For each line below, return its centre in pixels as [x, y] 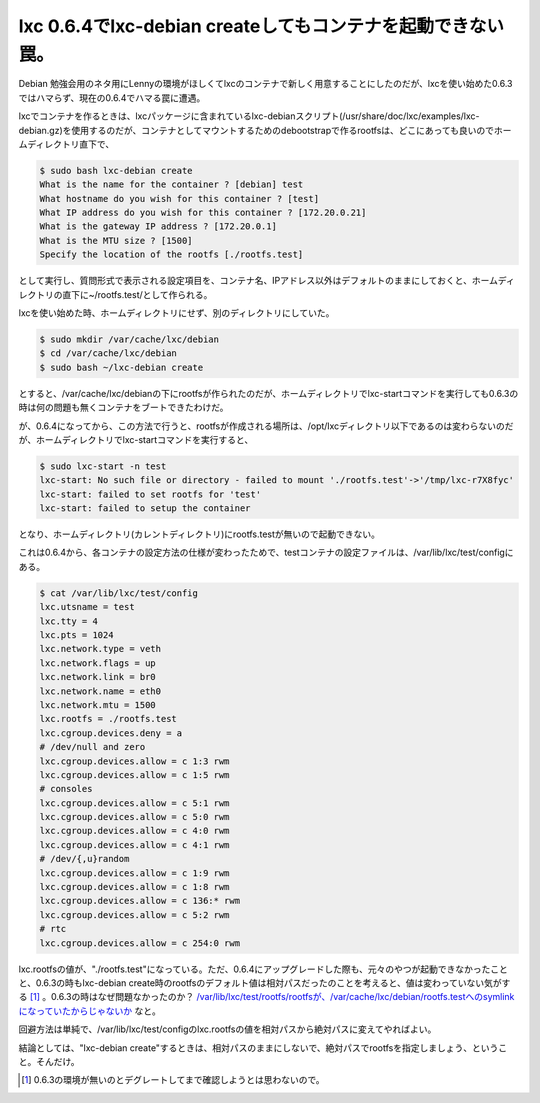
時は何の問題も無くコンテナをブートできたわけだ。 [123, 407]
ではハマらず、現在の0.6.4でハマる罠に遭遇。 [112, 97]
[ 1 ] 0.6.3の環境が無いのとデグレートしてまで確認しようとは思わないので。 [173, 1080]
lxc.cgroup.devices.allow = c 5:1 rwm [134, 803]
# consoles [66, 789]
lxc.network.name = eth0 [100, 691]
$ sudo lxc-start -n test [103, 466]
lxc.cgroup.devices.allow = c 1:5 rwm [134, 774]
